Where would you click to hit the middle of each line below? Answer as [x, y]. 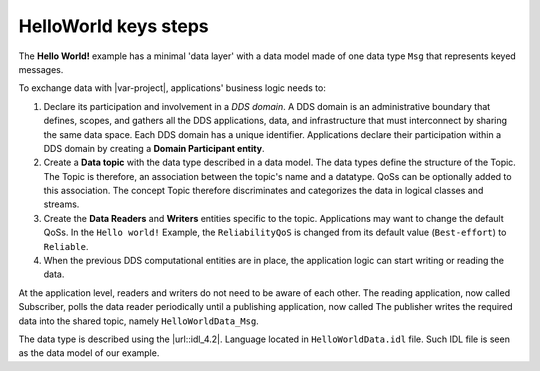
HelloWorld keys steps [113, 26]
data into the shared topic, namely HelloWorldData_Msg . [138, 321]
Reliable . [66, 246]
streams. [61, 204]
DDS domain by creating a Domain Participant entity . [154, 148]
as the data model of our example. [89, 353]
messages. [41, 69]
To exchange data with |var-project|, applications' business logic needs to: [172, 88]
